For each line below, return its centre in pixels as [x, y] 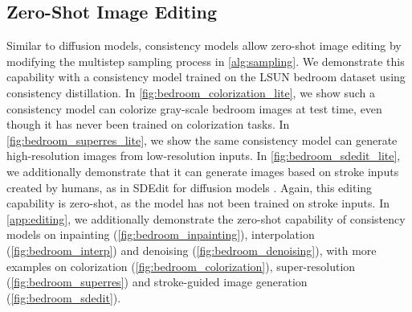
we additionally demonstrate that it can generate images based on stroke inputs [203, 171]
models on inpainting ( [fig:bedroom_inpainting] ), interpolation [161, 234]
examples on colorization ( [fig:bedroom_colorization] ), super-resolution [181, 266]
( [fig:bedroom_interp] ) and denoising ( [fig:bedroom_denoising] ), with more [192, 250]
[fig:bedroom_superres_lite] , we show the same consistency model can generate [202, 140]
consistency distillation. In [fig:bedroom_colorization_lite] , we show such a [191, 92]
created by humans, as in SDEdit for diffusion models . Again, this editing [190, 187]
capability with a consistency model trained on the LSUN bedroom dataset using [206, 77]
